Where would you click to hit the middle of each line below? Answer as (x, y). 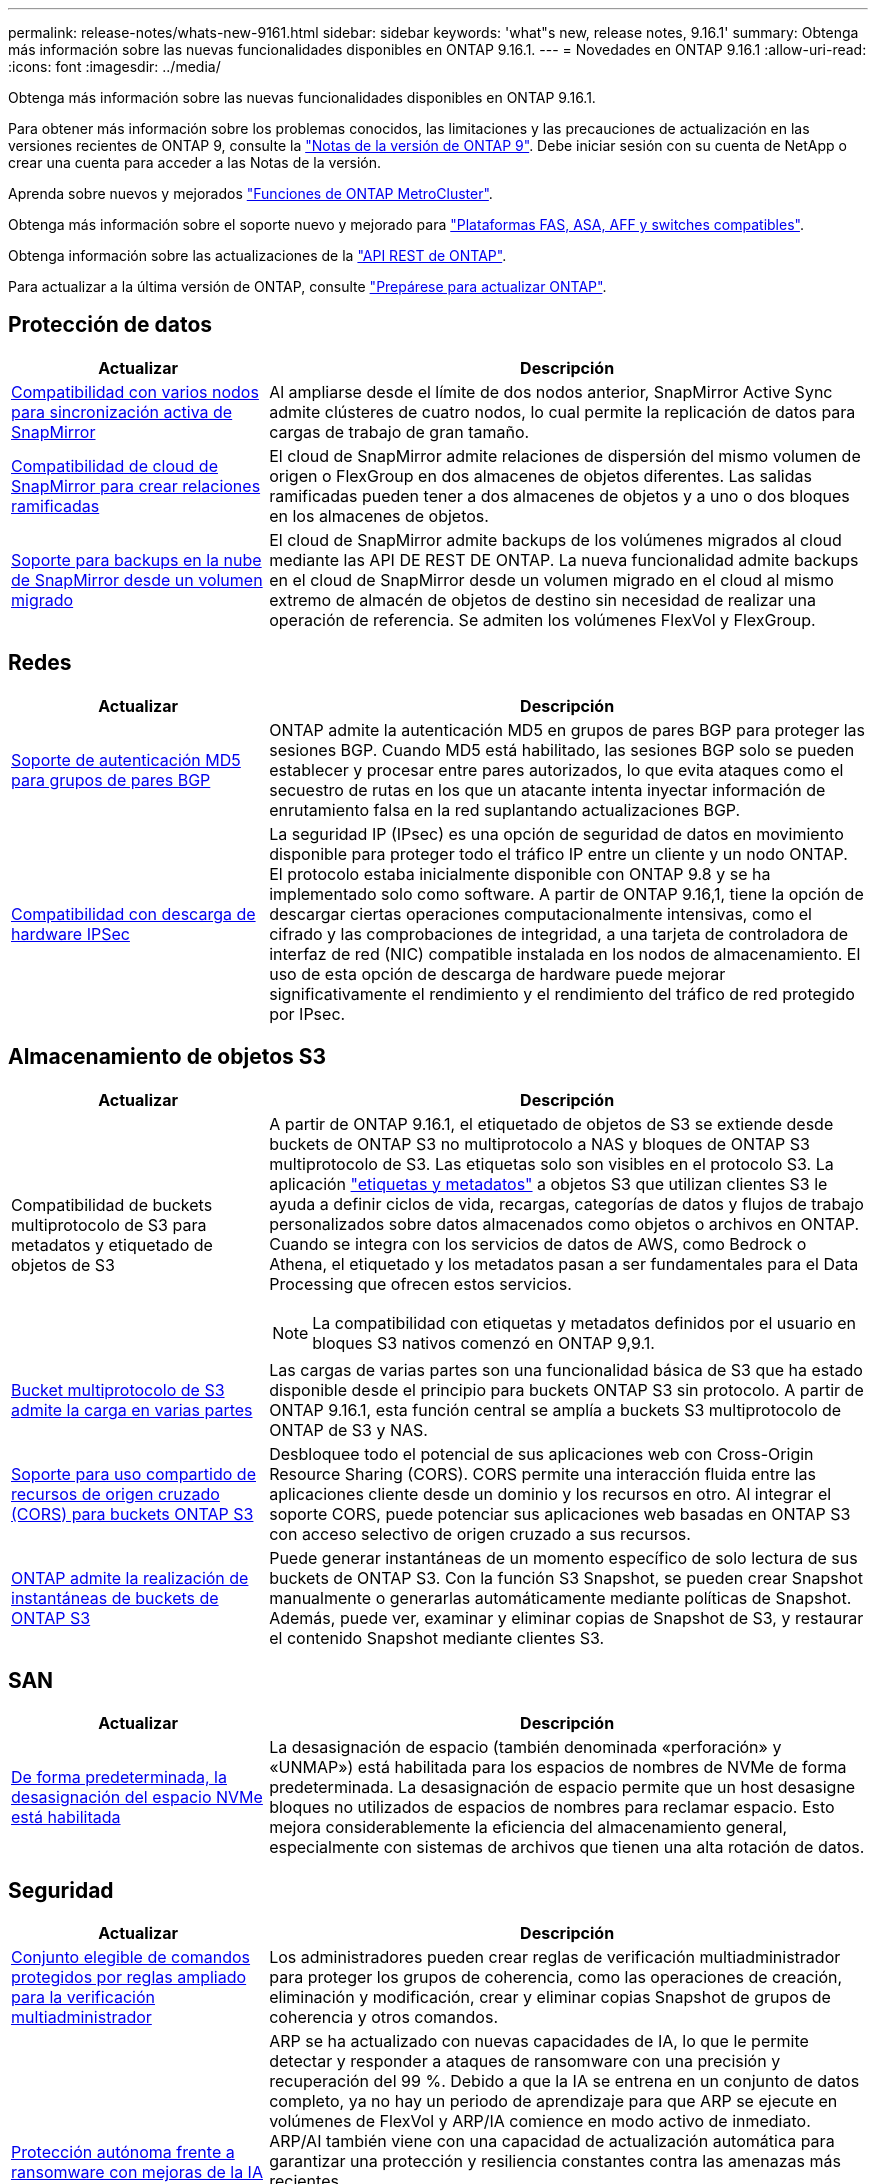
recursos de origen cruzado (115, 1493)
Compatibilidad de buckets (112, 1204)
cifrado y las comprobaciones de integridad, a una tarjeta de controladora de (559, 933)
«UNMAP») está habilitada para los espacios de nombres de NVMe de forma (558, 1767)
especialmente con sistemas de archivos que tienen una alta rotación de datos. (567, 1847)
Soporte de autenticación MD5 (126, 759)
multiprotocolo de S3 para (109, 1224)
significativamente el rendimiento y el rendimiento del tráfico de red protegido (562, 993)
